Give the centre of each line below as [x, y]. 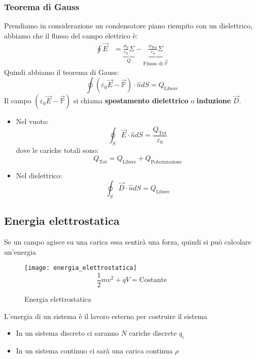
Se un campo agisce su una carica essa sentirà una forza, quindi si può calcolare [128, 242]
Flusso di [153, 64]
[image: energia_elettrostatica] [81, 268]
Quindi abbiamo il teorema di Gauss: [62, 72]
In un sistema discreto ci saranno [67, 333]
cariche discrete [153, 333]
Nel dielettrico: [39, 175]
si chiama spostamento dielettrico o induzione [152, 101]
